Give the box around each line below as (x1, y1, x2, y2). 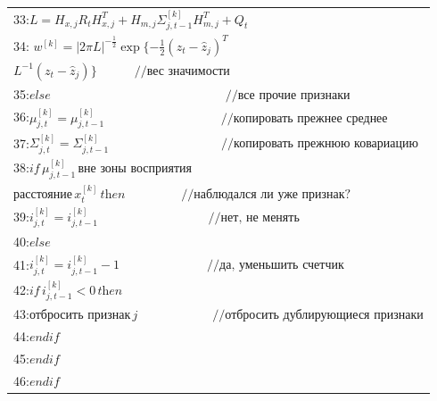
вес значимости (146, 64, 230, 78)
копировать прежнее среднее (233, 112, 388, 125)
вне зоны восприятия (78, 163, 192, 176)
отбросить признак (29, 309, 131, 322)
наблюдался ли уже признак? (194, 188, 351, 202)
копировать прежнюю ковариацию (234, 138, 418, 151)
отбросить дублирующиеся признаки (225, 309, 424, 322)
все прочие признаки (237, 89, 350, 103)
